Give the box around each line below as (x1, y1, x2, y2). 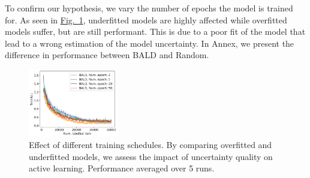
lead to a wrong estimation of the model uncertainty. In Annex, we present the (5, 37, 294, 49)
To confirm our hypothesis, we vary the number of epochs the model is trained (5, 2, 293, 14)
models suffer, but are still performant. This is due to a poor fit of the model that (5, 25, 306, 38)
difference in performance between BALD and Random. (5, 49, 209, 61)
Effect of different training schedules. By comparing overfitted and (29, 138, 272, 151)
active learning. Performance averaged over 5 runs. (29, 162, 215, 174)
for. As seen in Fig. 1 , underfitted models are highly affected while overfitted (5, 13, 287, 26)
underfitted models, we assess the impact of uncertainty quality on (29, 150, 273, 162)
